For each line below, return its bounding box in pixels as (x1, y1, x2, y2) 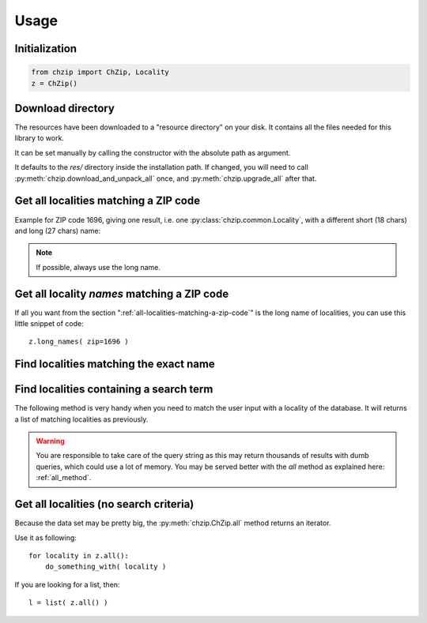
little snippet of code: (14, 318, 84, 328)
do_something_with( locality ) (44, 562, 167, 572)
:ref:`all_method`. (36, 473, 92, 482)
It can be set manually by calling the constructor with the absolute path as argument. (14, 148, 291, 157)
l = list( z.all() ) (28, 599, 108, 607)
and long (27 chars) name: (14, 226, 101, 235)
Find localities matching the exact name (14, 358, 215, 371)
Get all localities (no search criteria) (14, 497, 195, 511)
